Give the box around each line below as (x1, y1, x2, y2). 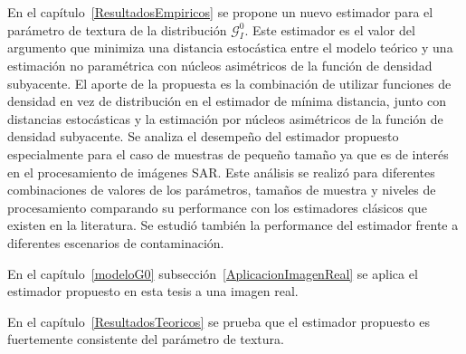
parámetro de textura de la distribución (7, 20, 227, 39)
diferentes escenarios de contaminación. (7, 233, 224, 252)
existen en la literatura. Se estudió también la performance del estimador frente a (7, 215, 459, 234)
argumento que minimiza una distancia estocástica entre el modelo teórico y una (7, 38, 453, 57)
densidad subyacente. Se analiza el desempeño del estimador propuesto (7, 127, 399, 146)
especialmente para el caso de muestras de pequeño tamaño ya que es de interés (7, 144, 449, 163)
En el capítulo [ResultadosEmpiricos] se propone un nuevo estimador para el (7, 3, 433, 21)
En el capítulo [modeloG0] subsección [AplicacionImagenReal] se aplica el (7, 263, 418, 282)
